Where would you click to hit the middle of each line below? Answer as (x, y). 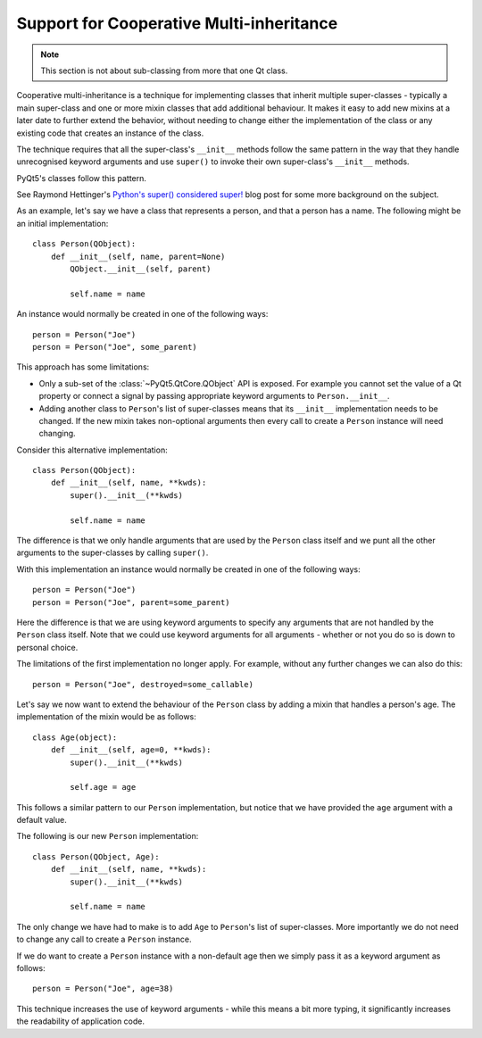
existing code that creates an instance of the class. (110, 133)
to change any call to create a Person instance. (104, 939)
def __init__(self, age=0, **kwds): (131, 750)
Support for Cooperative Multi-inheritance (177, 23)
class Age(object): (75, 737)
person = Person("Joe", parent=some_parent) (132, 602)
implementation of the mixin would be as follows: (106, 717)
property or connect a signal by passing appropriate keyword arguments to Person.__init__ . (214, 396)
